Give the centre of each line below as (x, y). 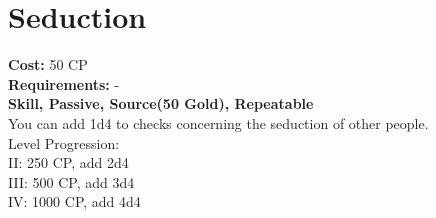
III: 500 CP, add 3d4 (71, 181)
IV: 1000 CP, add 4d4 (74, 201)
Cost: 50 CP (48, 64)
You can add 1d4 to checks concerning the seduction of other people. (218, 122)
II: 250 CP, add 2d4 (68, 162)
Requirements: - (64, 83)
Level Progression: (64, 142)
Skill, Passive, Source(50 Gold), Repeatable (161, 103)
